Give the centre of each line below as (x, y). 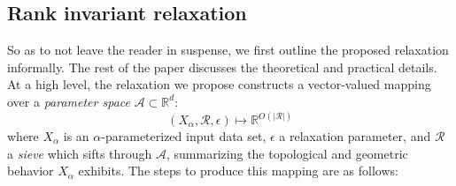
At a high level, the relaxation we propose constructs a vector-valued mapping (219, 84)
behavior (31, 171)
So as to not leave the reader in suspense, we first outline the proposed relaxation (228, 50)
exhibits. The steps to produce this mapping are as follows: (238, 171)
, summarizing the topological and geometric (287, 153)
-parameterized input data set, (184, 136)
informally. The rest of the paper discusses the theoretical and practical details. (222, 67)
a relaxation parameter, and (355, 136)
